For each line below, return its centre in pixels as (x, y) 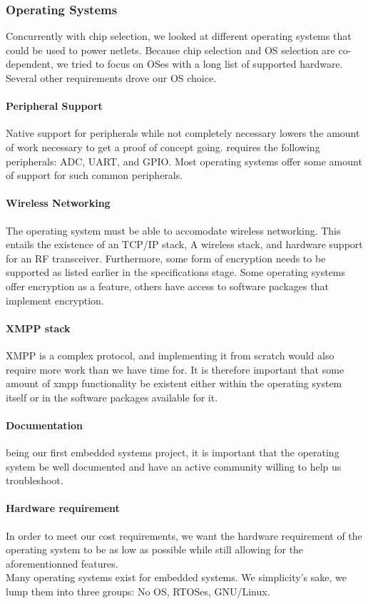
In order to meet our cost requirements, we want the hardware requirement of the (184, 535)
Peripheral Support (54, 106)
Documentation (45, 425)
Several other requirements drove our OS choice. (111, 78)
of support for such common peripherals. (94, 175)
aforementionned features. (62, 563)
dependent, (30, 64)
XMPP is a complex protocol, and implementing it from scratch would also (170, 355)
